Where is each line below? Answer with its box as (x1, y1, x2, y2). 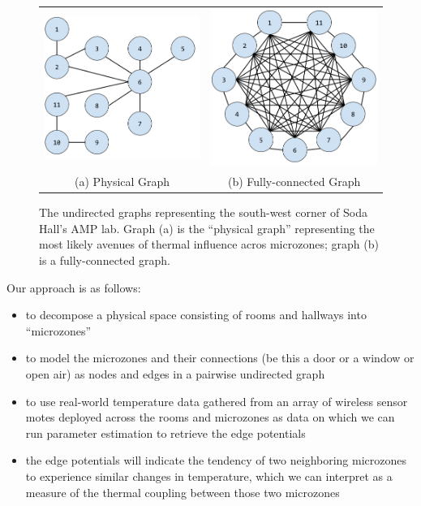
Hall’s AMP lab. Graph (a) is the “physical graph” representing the (39, 219, 375, 236)
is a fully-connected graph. (39, 252, 170, 269)
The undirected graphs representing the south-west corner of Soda (39, 204, 367, 221)
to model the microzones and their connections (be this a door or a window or (25, 349, 415, 366)
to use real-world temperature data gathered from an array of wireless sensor (25, 392, 408, 409)
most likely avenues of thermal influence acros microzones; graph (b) (39, 236, 379, 253)
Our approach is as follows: (6, 279, 141, 296)
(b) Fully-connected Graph (227, 173, 361, 190)
